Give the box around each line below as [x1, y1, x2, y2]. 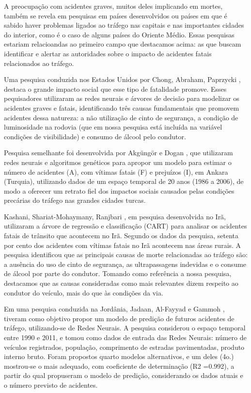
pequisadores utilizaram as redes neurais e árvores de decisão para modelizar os [4, 93, 239, 103]
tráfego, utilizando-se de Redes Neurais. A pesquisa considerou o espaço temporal [4, 323, 246, 333]
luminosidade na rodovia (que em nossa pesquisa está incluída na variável [4, 122, 222, 132]
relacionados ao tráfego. [4, 58, 74, 68]
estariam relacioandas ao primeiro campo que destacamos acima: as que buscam [4, 39, 241, 49]
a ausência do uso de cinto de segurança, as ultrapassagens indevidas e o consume [4, 259, 247, 269]
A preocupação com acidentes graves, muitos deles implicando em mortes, [4, 1, 223, 11]
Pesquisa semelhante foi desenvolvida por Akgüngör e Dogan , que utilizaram [4, 147, 233, 158]
